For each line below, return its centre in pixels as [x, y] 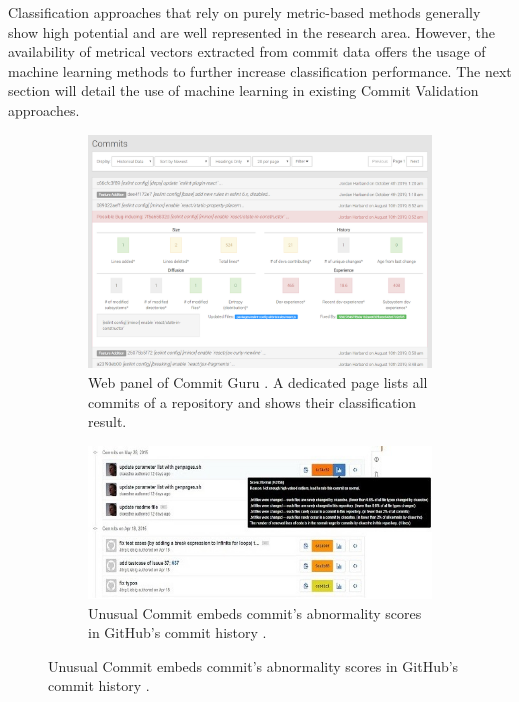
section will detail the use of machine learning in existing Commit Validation [243, 90]
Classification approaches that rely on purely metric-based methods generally [244, 12]
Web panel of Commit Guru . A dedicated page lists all [258, 381]
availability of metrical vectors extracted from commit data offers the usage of [247, 51]
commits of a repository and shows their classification [252, 401]
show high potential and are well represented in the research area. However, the [251, 31]
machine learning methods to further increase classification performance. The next [260, 70]
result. [107, 421]
